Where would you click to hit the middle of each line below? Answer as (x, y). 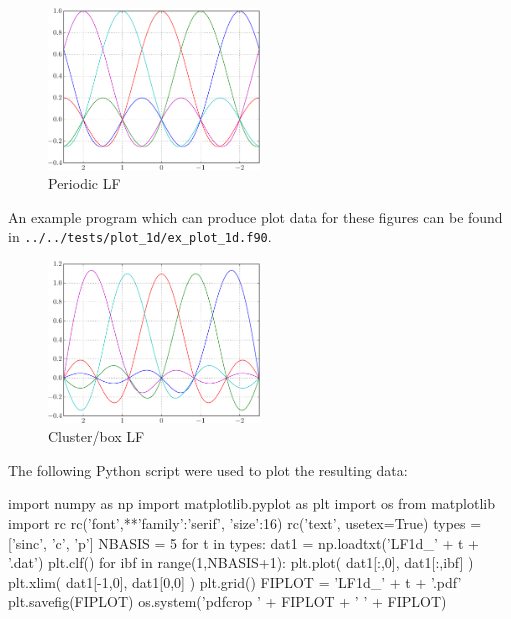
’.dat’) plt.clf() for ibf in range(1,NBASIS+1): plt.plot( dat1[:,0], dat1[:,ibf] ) (241, 562)
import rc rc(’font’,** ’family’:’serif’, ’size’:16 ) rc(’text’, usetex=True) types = (245, 522)
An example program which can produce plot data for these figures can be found (255, 216)
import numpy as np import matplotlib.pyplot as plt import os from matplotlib (251, 503)
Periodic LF (84, 183)
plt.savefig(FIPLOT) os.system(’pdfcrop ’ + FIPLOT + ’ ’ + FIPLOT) (227, 601)
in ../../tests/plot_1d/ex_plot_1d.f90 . (140, 236)
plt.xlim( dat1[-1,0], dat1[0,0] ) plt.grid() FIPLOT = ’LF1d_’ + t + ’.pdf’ (235, 581)
